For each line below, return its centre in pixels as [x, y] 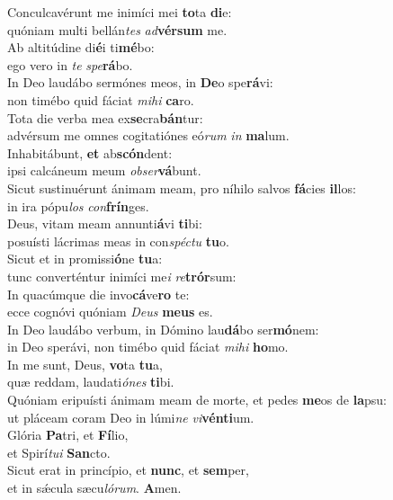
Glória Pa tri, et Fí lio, [68, 435]
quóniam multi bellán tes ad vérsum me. [117, 29]
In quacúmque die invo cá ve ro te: [98, 294]
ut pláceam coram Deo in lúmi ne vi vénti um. [131, 417]
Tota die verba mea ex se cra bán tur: [105, 117]
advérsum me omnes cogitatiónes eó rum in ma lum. [148, 135]
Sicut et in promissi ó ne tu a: [85, 259]
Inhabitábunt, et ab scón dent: [90, 152]
